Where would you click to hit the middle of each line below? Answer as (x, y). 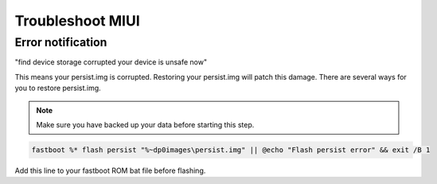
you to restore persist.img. (58, 88)
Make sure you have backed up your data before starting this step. (145, 124)
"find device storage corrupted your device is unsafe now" (111, 62)
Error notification (61, 42)
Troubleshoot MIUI (77, 21)
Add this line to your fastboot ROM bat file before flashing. (110, 170)
